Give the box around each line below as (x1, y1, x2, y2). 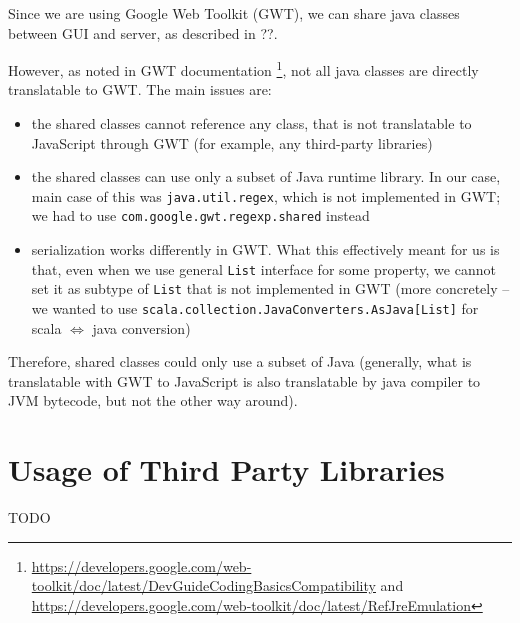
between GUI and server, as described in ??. (8, 22, 278, 43)
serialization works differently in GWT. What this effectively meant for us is (31, 239, 500, 260)
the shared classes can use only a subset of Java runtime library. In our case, (31, 166, 501, 187)
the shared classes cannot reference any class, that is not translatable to (31, 113, 472, 134)
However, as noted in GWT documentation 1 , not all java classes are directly (8, 57, 479, 80)
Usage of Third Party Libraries (8, 449, 445, 490)
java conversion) (92, 317, 191, 338)
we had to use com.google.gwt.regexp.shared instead (31, 205, 370, 226)
